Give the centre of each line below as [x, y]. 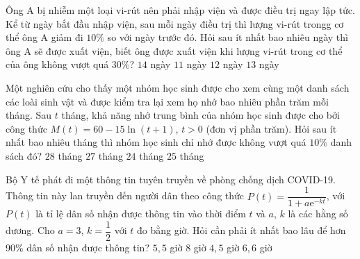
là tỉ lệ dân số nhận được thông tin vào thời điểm [141, 214]
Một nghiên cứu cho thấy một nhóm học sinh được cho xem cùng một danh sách [178, 87]
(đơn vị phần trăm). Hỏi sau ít [271, 128]
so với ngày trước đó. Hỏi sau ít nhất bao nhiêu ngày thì [228, 37]
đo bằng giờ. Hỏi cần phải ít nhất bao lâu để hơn [241, 230]
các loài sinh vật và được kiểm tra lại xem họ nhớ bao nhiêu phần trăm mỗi [167, 101]
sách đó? [24, 155]
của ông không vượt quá [57, 64]
